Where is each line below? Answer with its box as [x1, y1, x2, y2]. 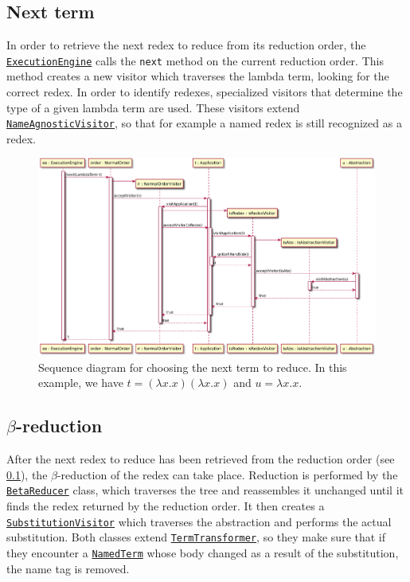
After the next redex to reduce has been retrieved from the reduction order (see [6, 451, 395, 467]
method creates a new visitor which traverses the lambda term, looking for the [6, 68, 389, 84]
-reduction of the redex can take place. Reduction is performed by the [57, 466, 398, 482]
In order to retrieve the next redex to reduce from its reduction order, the [6, 37, 366, 53]
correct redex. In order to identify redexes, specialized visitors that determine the [6, 84, 403, 100]
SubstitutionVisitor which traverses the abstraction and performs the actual [6, 513, 392, 529]
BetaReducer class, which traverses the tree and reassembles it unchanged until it [6, 482, 404, 498]
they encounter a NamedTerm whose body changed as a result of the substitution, [6, 544, 399, 561]
